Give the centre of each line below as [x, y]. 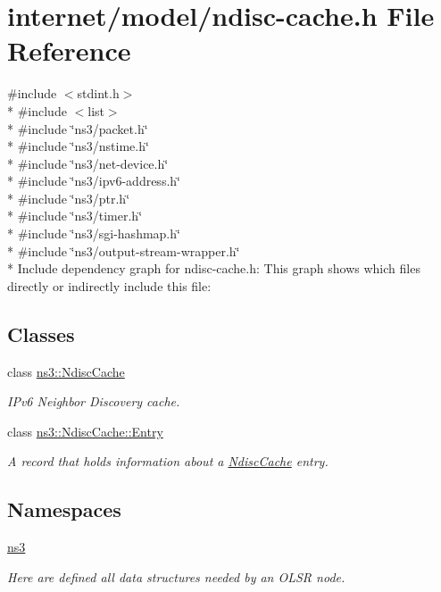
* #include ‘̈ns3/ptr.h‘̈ [69, 198]
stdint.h [98, 93]
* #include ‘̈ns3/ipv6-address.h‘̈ [94, 181]
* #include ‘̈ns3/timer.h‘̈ [75, 216]
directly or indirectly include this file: [109, 285]
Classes [41, 334]
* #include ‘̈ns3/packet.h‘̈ [78, 128]
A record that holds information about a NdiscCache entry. [168, 461]
